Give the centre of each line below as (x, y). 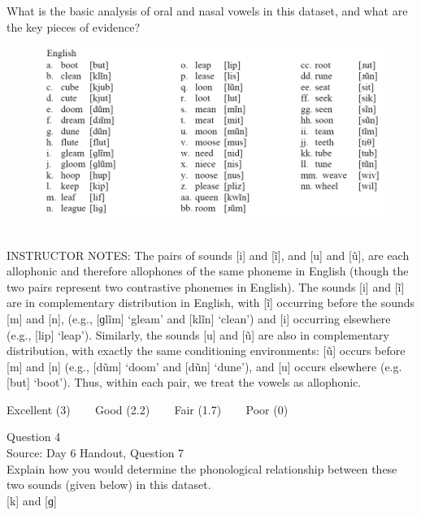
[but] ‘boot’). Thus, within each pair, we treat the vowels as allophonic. (184, 382)
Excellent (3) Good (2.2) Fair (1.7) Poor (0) (148, 409)
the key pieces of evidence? (74, 26)
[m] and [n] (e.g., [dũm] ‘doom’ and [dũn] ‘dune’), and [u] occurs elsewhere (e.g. (204, 366)
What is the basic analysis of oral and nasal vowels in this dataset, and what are (207, 11)
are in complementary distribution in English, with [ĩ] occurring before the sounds (211, 303)
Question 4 (34, 437)
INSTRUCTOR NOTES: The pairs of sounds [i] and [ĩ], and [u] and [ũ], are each (208, 255)
